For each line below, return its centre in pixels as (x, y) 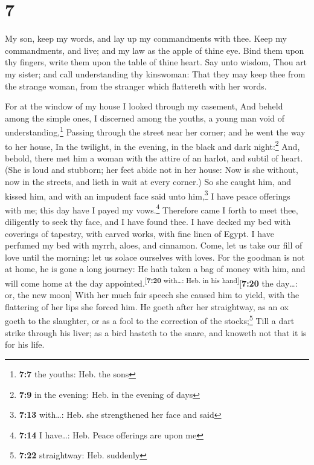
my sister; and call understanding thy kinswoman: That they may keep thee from (155, 73)
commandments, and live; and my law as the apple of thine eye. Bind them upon (155, 50)
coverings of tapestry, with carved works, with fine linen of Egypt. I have (139, 233)
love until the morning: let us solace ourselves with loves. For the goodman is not (155, 257)
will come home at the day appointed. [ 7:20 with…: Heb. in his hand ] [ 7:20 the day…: (151, 282)
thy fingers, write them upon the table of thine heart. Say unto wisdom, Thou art (156, 62)
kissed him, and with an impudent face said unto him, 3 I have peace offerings (148, 195)
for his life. (25, 344)
